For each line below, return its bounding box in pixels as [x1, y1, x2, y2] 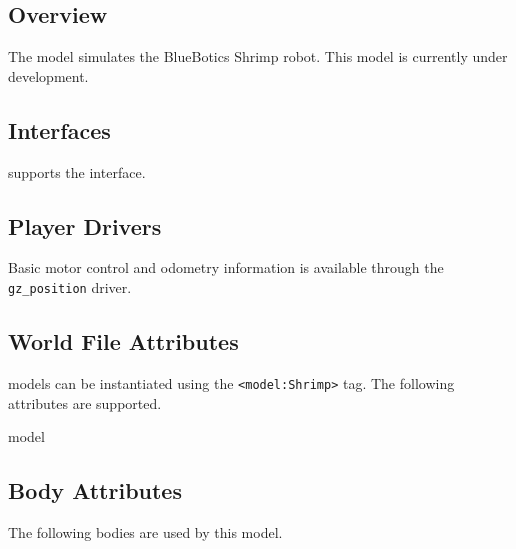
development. [8, 65, 89, 86]
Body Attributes [8, 475, 182, 506]
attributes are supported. [8, 392, 162, 413]
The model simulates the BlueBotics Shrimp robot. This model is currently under [8, 46, 508, 67]
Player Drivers [8, 210, 162, 241]
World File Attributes [8, 326, 239, 357]
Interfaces [8, 114, 111, 145]
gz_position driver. [8, 276, 132, 297]
